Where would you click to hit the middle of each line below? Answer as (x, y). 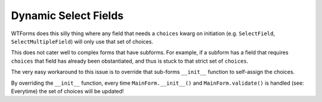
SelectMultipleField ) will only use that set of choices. (82, 41)
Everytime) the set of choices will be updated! (67, 91)
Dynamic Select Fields (67, 16)
